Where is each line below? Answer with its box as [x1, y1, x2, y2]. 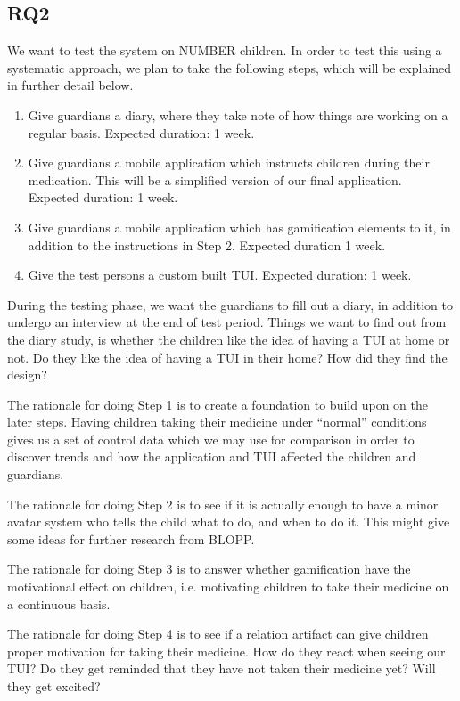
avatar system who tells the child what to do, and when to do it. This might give [7, 512, 450, 531]
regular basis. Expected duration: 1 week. [28, 123, 255, 142]
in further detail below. [7, 76, 134, 94]
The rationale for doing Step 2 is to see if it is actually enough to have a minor [7, 494, 439, 513]
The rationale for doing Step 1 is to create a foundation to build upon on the [7, 395, 428, 413]
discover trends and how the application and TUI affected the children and [7, 447, 416, 466]
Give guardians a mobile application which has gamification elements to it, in [28, 217, 451, 236]
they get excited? [7, 677, 101, 696]
